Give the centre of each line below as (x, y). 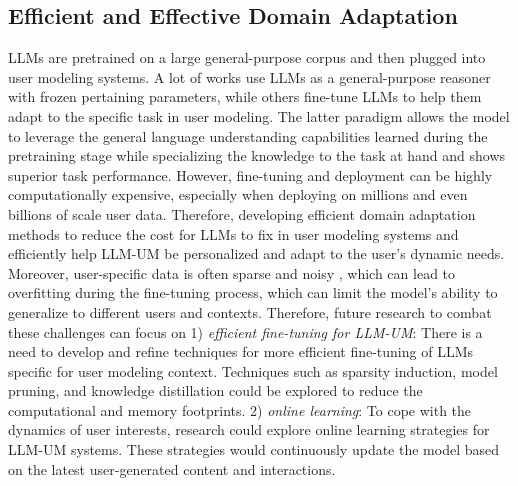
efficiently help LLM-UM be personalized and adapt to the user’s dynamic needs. (256, 253)
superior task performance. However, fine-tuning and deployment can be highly (250, 174)
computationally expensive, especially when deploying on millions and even (238, 194)
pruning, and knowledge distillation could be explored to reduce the (215, 390)
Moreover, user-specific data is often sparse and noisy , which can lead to (232, 272)
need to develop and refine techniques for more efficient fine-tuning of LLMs (240, 351)
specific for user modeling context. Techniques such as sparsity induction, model (253, 370)
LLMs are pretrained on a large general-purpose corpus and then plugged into (247, 57)
